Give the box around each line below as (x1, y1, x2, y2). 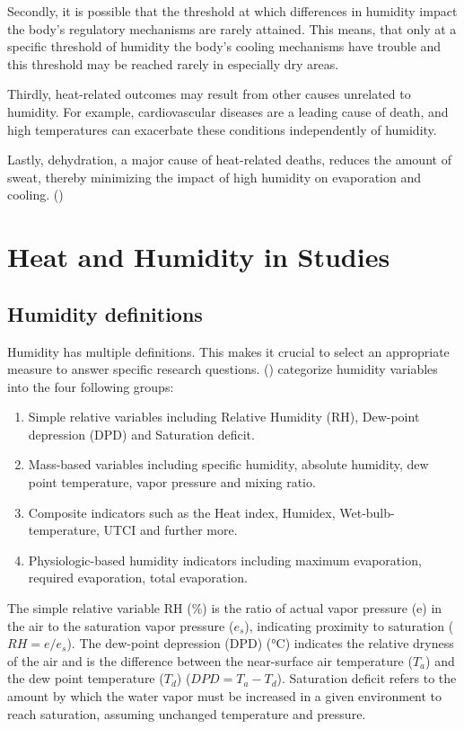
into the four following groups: (7, 377, 174, 396)
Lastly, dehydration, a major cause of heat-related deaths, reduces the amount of (7, 150, 451, 169)
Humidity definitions (7, 299, 203, 327)
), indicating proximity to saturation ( (244, 616, 454, 635)
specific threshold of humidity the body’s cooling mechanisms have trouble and (7, 37, 442, 56)
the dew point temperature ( (7, 669, 164, 688)
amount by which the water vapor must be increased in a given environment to (7, 687, 442, 706)
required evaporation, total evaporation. (28, 568, 248, 587)
